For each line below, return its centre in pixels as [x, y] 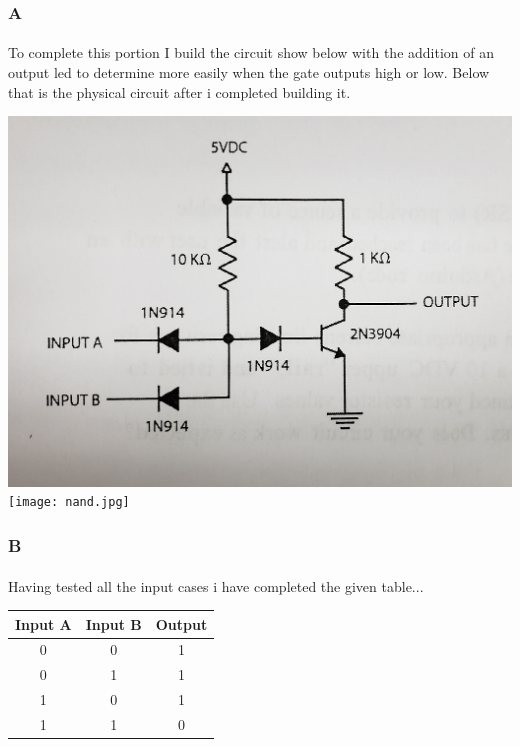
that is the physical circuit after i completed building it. [179, 91]
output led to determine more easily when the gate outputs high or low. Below [249, 72]
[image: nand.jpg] [69, 502]
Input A [43, 623]
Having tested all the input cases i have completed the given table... [216, 585]
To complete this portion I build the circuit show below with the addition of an [251, 52]
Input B [113, 623]
